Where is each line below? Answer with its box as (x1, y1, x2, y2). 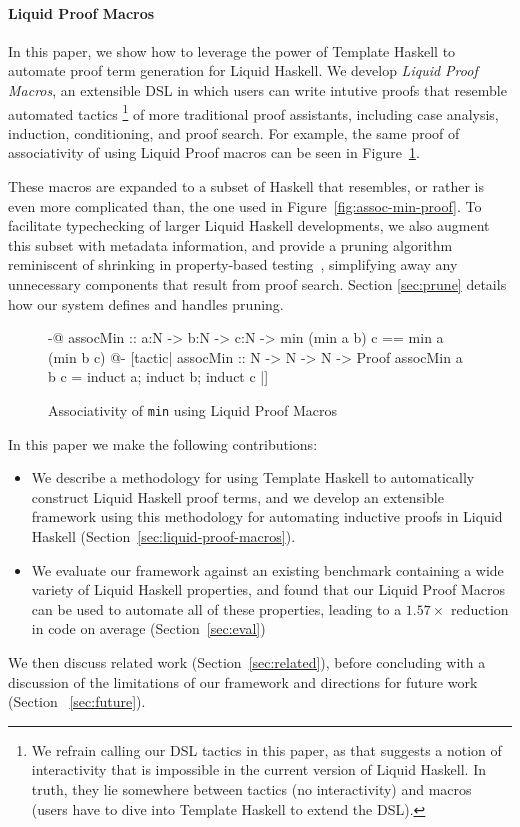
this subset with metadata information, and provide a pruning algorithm (8, 234, 453, 255)
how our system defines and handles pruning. (8, 293, 284, 314)
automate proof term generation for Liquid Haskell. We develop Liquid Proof (8, 60, 478, 81)
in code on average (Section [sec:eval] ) (31, 618, 266, 639)
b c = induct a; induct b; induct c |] (48, 366, 269, 387)
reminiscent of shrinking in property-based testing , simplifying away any (8, 254, 458, 275)
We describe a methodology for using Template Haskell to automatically (31, 467, 475, 488)
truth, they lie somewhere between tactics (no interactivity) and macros (31, 778, 472, 799)
